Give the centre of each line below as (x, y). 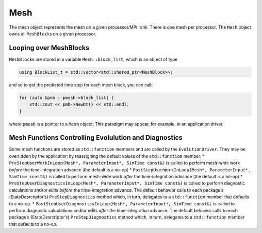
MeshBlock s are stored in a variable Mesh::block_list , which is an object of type (93, 59)
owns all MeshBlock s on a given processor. (53, 33)
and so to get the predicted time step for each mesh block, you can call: (81, 84)
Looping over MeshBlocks (49, 48)
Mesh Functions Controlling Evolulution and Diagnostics (96, 138)
